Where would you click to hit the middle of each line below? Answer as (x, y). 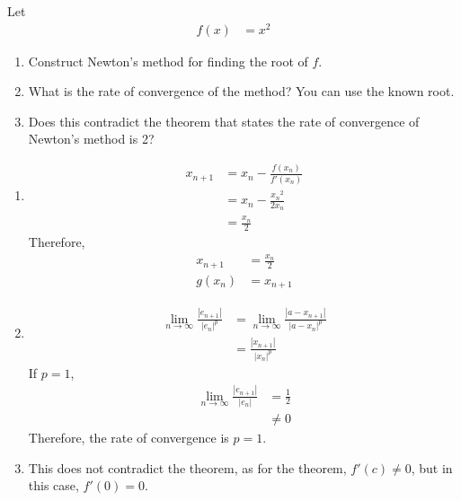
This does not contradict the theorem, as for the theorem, (187, 467)
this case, (53, 485)
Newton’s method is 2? (91, 139)
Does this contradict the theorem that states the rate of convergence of (224, 121)
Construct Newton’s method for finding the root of (168, 61)
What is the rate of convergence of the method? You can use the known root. (241, 91)
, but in (432, 467)
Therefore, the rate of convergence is (129, 437)
